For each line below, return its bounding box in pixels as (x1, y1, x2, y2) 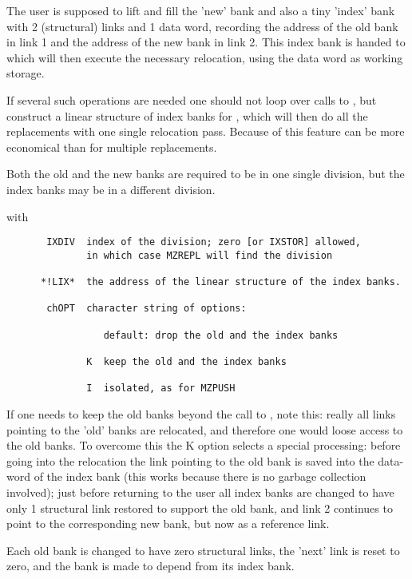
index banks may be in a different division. (6, 180, 216, 197)
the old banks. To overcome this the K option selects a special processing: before (6, 437, 401, 454)
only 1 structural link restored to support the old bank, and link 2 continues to (6, 499, 393, 516)
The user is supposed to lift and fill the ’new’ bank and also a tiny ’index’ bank (6, 2, 395, 18)
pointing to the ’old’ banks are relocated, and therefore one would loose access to (6, 421, 403, 438)
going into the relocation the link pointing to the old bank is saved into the (6, 452, 374, 469)
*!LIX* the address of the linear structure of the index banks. (40, 276, 401, 288)
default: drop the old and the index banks (103, 329, 339, 341)
